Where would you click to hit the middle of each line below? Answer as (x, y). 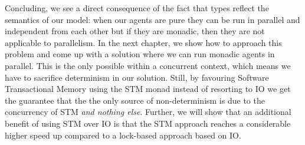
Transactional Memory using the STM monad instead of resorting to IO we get (148, 89)
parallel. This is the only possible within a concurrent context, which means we (148, 65)
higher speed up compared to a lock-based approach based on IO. (123, 135)
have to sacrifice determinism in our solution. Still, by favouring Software (137, 77)
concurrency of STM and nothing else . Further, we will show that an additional (148, 112)
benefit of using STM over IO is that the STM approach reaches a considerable (148, 123)
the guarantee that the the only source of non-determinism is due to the (135, 100)
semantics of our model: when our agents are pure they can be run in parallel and (152, 19)
